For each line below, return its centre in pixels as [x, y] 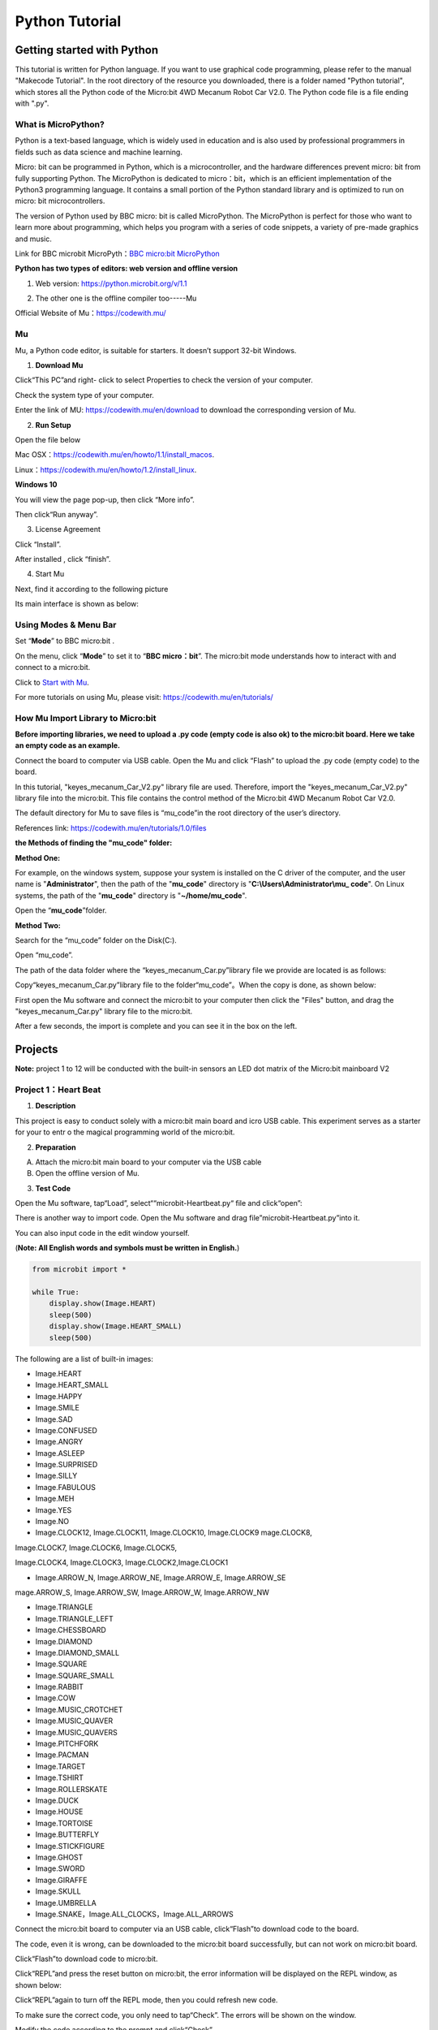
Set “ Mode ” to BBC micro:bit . [65, 641]
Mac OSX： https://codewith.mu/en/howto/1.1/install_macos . [115, 455]
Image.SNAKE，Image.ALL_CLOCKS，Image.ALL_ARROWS [135, 1914]
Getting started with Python [87, 50]
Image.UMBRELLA [66, 1903]
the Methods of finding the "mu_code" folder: [94, 843]
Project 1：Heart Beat [58, 1090]
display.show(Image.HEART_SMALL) [116, 1326]
